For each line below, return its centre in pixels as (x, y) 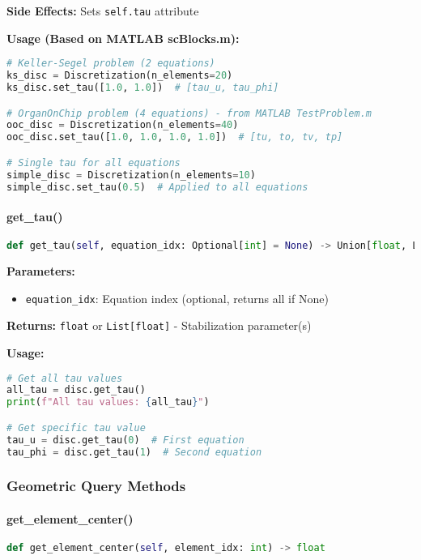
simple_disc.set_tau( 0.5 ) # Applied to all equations (157, 187)
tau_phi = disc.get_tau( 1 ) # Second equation (134, 452)
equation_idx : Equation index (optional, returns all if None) (177, 298)
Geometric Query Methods (96, 486)
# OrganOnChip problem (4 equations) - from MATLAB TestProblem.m (189, 113)
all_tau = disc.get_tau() (76, 390)
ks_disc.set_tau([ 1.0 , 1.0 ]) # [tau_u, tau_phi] (143, 88)
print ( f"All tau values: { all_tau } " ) (108, 402)
